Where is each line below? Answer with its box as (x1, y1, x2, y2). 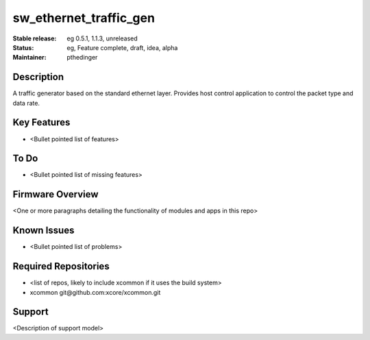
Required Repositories (12, 260, 110, 272)
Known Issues (12, 225, 75, 236)
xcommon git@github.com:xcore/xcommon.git (29, 288, 161, 296)
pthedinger (66, 53, 98, 62)
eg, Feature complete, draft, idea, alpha (66, 43, 178, 51)
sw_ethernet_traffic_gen (12, 10, 156, 25)
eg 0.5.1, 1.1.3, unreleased (66, 34, 138, 42)
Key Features (12, 117, 71, 128)
